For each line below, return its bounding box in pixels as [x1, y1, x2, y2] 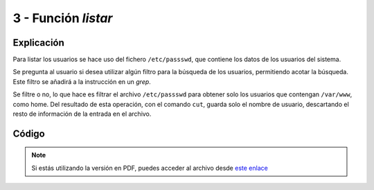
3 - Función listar [12, 10, 114, 26]
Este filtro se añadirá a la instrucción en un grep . [12, 77, 152, 86]
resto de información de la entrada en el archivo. [12, 110, 152, 118]
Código [12, 128, 45, 139]
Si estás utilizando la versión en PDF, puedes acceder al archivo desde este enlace [31, 164, 268, 172]
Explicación [12, 37, 65, 49]
